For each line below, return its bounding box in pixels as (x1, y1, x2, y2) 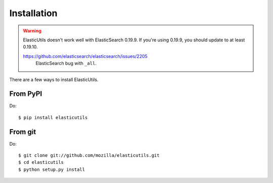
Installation (9, 8, 58, 19)
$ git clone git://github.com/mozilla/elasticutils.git (18, 153, 160, 158)
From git (9, 128, 36, 136)
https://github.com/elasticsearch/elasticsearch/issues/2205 (23, 53, 148, 59)
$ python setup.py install (18, 166, 85, 172)
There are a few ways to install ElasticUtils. (9, 76, 99, 83)
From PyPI (9, 90, 42, 98)
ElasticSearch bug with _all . (35, 60, 97, 67)
